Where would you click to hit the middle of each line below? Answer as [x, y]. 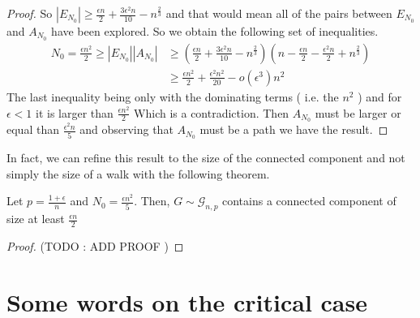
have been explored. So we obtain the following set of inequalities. [215, 31]
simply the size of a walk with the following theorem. [138, 173]
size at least [36, 219]
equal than [33, 129]
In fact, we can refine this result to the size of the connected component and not [206, 158]
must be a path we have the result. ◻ [294, 129]
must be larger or [358, 112]
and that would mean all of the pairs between [279, 13]
